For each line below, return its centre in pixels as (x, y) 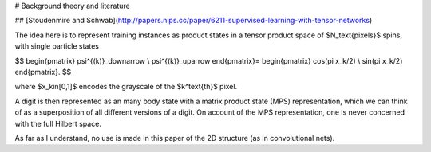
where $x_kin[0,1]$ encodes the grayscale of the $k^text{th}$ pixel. (126, 87)
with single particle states (57, 46)
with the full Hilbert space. (58, 123)
